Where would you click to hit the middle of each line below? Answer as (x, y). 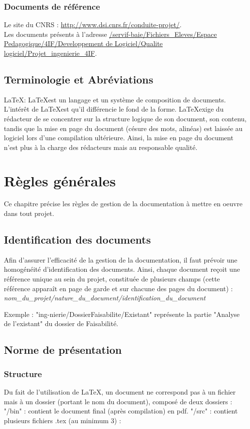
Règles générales (60, 180)
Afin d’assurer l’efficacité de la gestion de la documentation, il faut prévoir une (121, 259)
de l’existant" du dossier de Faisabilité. (61, 323)
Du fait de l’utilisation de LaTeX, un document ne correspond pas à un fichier (120, 392)
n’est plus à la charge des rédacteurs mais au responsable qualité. (101, 147)
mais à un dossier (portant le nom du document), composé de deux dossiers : (118, 401)
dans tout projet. (29, 213)
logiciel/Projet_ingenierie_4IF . (50, 53)
